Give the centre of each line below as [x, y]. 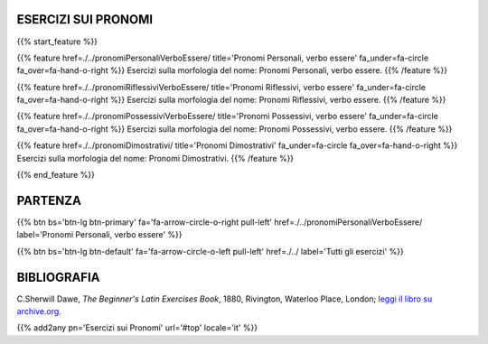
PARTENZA [49, 200]
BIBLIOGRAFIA [58, 277]
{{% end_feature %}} [56, 175]
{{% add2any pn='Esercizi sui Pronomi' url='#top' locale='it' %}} [137, 328]
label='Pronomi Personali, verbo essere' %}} [99, 235]
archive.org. [39, 311]
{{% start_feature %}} [57, 42]
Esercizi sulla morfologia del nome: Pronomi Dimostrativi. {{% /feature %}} [155, 158]
